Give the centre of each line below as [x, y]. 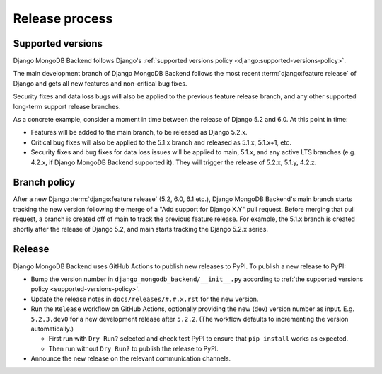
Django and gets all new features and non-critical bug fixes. [100, 83]
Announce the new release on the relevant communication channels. [131, 358]
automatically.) [52, 329]
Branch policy [44, 182]
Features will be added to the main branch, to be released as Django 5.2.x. [139, 132]
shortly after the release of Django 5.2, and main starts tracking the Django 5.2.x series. [141, 229]
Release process [63, 18]
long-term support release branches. [67, 106]
